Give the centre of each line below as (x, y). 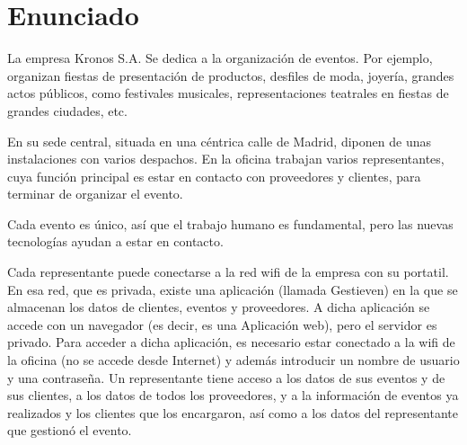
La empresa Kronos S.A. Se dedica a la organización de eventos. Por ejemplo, (220, 58)
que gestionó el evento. (70, 430)
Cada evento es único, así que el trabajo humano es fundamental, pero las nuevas (230, 223)
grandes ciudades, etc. (67, 110)
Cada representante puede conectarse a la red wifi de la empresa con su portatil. (228, 272)
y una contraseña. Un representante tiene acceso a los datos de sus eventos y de (226, 377)
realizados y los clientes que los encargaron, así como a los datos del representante (233, 412)
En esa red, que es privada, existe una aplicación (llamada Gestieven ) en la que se (233, 289)
